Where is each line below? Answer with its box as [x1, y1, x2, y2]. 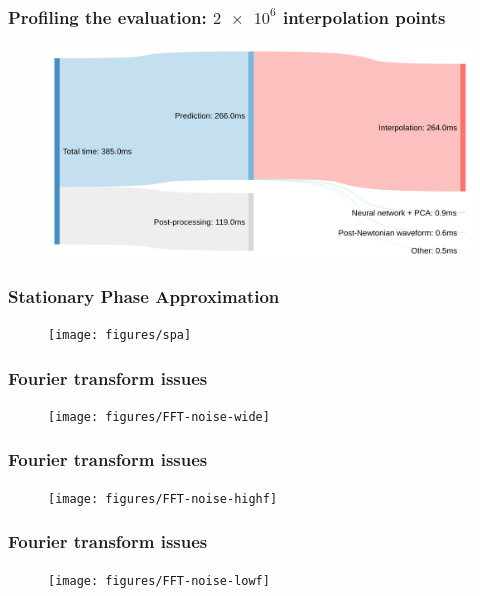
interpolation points [282, 4, 446, 29]
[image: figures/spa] [48, 328, 192, 343]
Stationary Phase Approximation [8, 283, 280, 308]
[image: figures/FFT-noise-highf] [48, 491, 278, 506]
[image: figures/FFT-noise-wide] [48, 409, 270, 424]
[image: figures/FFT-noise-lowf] [48, 573, 270, 588]
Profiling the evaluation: [8, 4, 207, 29]
